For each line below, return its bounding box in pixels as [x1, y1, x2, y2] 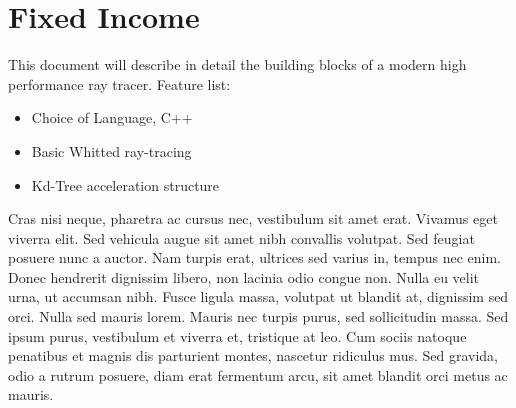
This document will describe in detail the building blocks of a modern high [8, 54, 467, 75]
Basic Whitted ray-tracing [31, 140, 192, 161]
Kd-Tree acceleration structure [31, 174, 220, 195]
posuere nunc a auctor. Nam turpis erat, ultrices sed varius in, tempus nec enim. [8, 247, 502, 268]
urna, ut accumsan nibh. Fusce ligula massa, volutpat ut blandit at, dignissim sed [8, 286, 509, 307]
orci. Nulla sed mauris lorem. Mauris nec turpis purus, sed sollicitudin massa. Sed [8, 306, 509, 327]
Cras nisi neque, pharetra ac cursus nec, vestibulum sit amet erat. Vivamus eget [8, 208, 498, 229]
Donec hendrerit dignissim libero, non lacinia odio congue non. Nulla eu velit [8, 266, 480, 287]
